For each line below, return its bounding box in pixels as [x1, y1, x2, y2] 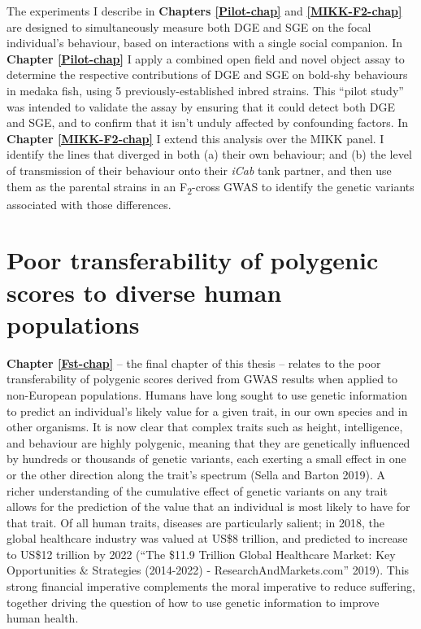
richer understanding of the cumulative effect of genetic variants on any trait [7, 482, 388, 499]
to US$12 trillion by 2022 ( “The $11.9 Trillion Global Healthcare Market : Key [7, 545, 396, 562]
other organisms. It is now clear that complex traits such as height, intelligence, [7, 418, 403, 435]
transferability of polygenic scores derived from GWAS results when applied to [7, 370, 398, 387]
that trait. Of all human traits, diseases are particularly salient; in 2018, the [7, 513, 384, 531]
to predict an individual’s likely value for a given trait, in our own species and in [7, 402, 408, 419]
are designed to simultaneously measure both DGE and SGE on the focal [7, 18, 371, 35]
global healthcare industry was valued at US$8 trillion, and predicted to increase [7, 530, 408, 547]
